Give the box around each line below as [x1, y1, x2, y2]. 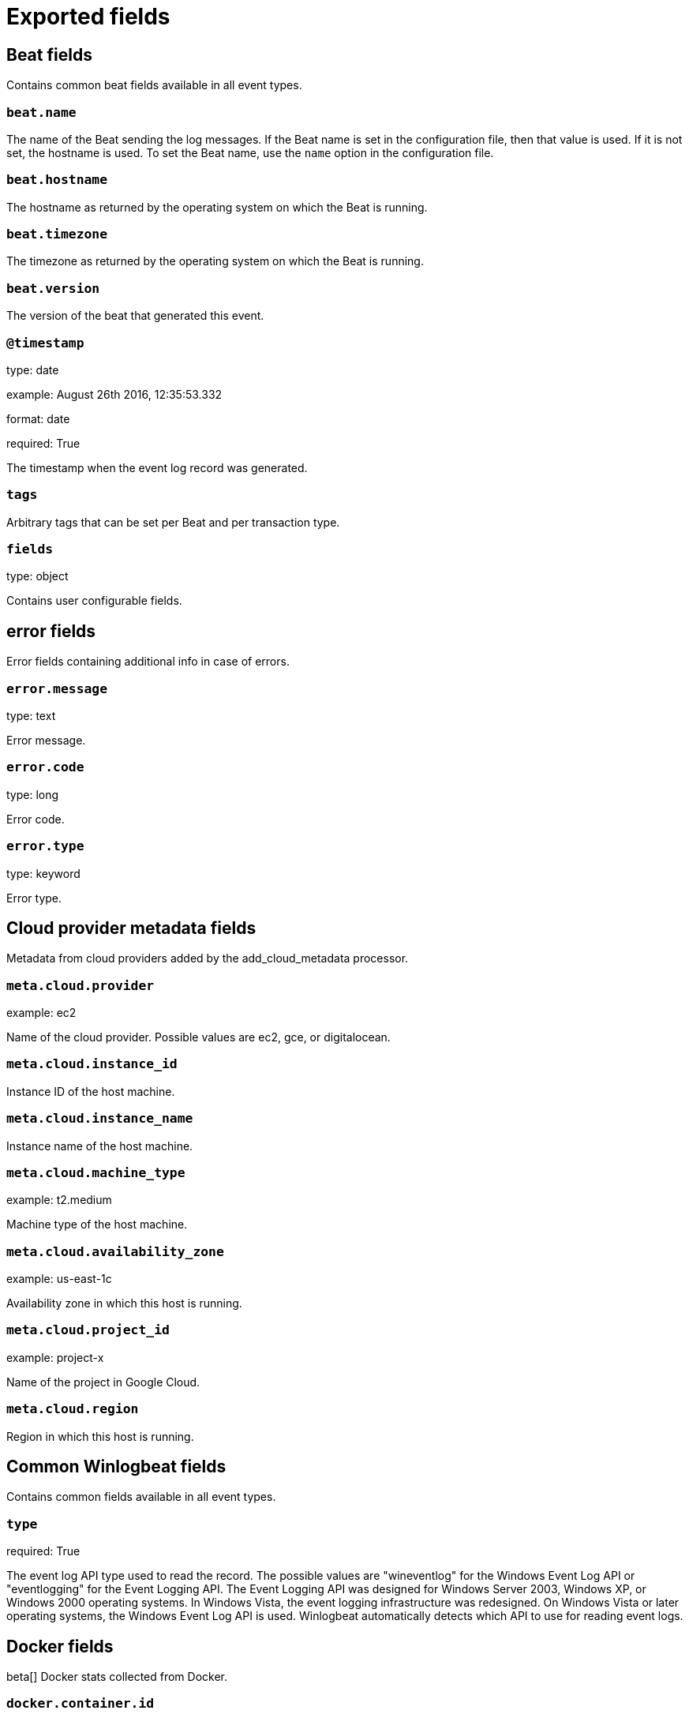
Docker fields [6, 1636, 114, 1656]
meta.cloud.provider [6, 977, 155, 993]
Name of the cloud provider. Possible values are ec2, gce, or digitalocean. [6, 1030, 391, 1045]
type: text [6, 709, 56, 723]
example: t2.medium [6, 1193, 112, 1207]
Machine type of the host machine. [6, 1217, 188, 1232]
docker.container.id [6, 1696, 155, 1712]
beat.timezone [6, 227, 108, 242]
